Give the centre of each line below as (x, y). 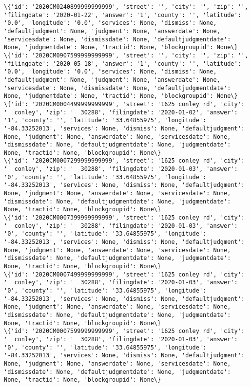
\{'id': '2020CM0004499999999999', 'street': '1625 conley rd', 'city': (124, 104)
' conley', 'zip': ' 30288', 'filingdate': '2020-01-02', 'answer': (121, 112)
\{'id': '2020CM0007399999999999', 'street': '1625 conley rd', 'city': (124, 218)
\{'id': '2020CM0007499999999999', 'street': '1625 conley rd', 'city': (124, 274)
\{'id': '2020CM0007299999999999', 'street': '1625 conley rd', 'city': (124, 161)
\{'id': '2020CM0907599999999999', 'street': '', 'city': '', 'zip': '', (126, 55)
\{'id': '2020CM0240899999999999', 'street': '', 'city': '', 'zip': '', (126, 7)
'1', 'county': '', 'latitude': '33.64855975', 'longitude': (105, 120)
